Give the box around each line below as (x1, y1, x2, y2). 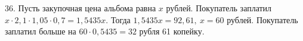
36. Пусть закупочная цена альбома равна (5, 2, 156, 14)
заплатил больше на (5, 25, 76, 37)
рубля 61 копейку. (139, 25, 205, 37)
